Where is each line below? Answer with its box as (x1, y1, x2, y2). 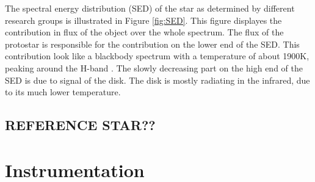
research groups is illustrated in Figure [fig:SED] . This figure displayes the (5, 13, 282, 26)
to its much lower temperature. (5, 86, 121, 98)
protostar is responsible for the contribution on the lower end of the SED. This (5, 37, 300, 50)
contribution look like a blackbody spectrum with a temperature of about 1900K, (5, 49, 310, 62)
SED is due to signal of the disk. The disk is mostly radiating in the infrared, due (5, 73, 310, 86)
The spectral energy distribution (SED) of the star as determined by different (5, 2, 295, 14)
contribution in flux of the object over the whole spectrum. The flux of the (5, 26, 284, 38)
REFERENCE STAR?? (5, 115, 156, 134)
